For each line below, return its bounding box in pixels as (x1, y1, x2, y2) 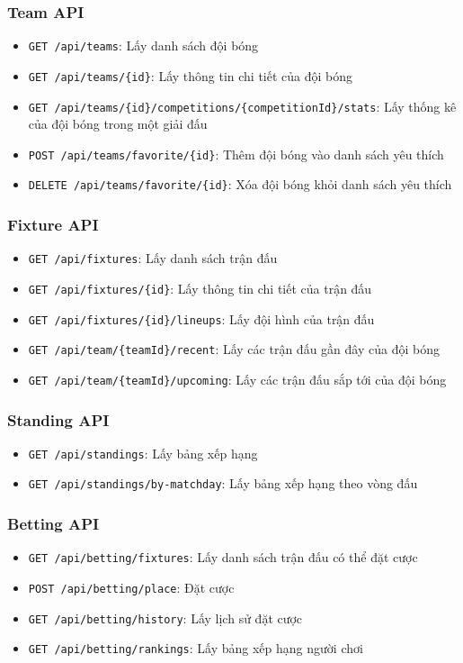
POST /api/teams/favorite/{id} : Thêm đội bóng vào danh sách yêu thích (28, 144, 444, 163)
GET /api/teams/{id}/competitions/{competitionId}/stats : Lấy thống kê (28, 96, 457, 115)
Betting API (7, 513, 100, 535)
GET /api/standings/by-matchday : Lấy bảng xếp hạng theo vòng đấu (28, 474, 418, 493)
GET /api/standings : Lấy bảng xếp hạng (28, 443, 258, 462)
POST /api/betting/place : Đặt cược (28, 578, 235, 596)
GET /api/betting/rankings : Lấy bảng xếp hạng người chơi (28, 639, 363, 658)
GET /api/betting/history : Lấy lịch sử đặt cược (28, 608, 303, 627)
